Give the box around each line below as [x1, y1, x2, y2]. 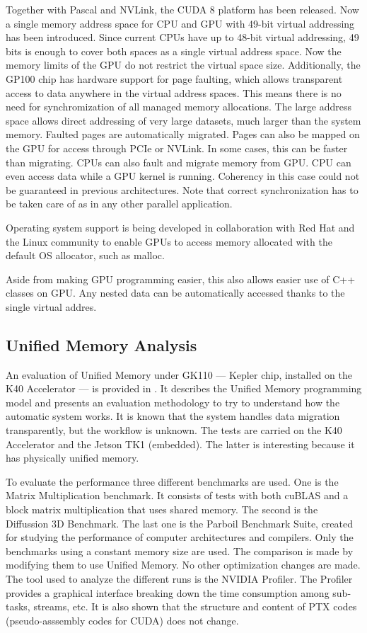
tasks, [6, 599, 30, 614]
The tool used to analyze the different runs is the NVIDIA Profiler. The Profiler [6, 571, 353, 586]
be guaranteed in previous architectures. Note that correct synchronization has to [6, 182, 359, 197]
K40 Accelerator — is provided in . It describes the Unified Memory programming [6, 381, 362, 396]
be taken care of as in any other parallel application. [6, 196, 233, 211]
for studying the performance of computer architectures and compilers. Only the [6, 530, 354, 544]
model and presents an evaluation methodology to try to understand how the [6, 394, 340, 409]
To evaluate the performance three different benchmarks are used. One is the [6, 474, 339, 489]
